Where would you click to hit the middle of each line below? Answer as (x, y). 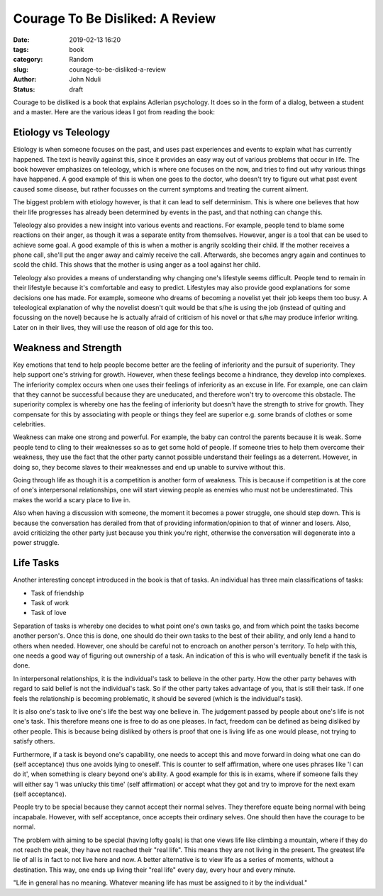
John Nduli (85, 79)
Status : (24, 89)
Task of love (49, 613)
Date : (21, 40)
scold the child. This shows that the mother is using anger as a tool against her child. (137, 265)
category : (28, 60)
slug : (21, 69)
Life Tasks (36, 563)
